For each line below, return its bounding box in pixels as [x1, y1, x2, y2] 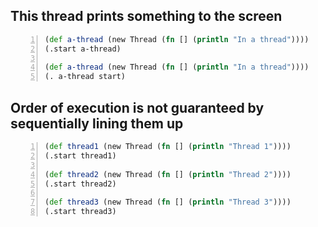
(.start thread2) [44, 179, 117, 189]
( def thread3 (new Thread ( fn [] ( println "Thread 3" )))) [44, 197, 292, 208]
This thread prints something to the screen [10, 8, 283, 25]
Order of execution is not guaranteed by [10, 99, 265, 116]
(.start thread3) [44, 207, 117, 217]
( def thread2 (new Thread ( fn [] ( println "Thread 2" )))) [44, 169, 292, 179]
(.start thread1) [44, 150, 117, 161]
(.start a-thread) [44, 44, 122, 54]
